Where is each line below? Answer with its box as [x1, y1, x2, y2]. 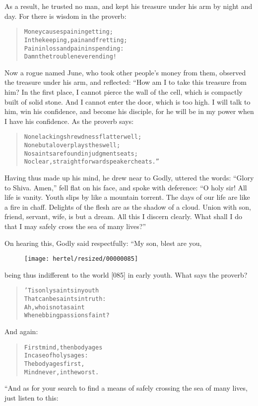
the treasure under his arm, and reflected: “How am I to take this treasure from [4, 77, 247, 87]
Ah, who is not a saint [24, 303, 85, 311]
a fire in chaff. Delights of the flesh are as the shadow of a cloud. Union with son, [4, 201, 251, 212]
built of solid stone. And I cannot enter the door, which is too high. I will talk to [4, 96, 251, 107]
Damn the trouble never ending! [24, 53, 117, 60]
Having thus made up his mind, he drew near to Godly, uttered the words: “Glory [4, 173, 254, 182]
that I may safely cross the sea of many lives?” [4, 221, 146, 231]
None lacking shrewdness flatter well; [24, 133, 142, 141]
